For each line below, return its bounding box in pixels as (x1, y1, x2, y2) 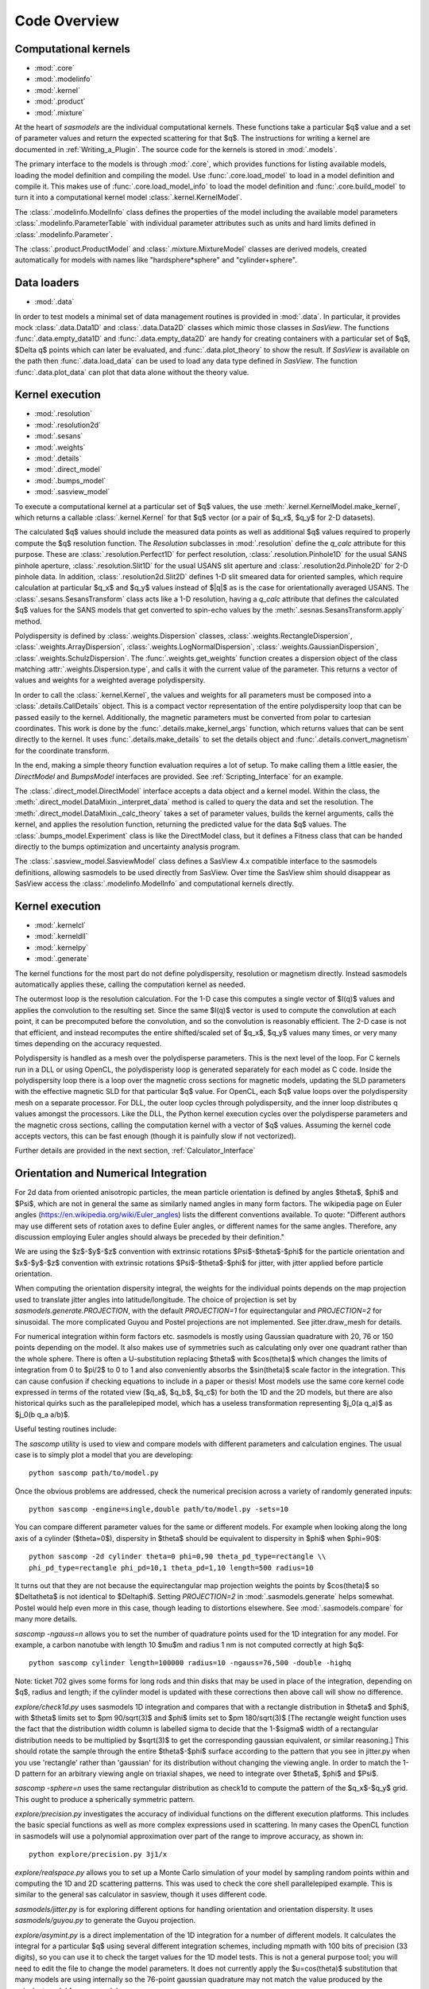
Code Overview (14, 12, 119, 29)
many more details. (14, 1614, 78, 1624)
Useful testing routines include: (14, 1424, 118, 1434)
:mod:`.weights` (34, 442, 86, 452)
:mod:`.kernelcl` (34, 921, 87, 930)
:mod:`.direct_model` (34, 465, 102, 474)
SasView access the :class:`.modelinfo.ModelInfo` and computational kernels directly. (14, 879, 294, 889)
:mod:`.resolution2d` (34, 420, 101, 430)
